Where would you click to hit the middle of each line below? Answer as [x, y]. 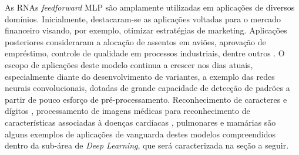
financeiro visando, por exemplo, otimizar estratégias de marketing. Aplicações [146, 30]
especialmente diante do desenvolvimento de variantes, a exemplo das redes [140, 76]
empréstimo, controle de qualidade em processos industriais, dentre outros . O [145, 53]
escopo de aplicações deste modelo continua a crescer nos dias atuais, [129, 64]
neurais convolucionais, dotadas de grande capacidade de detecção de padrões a [147, 88]
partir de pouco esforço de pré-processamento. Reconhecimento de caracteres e [146, 99]
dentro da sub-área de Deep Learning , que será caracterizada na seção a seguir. [147, 145]
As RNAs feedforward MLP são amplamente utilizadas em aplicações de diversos [150, 7]
